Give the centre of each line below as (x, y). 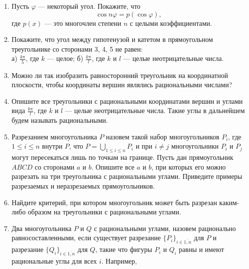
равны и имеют (201, 249)
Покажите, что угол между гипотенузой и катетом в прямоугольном (112, 39)
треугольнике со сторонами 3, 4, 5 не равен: (77, 48)
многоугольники (195, 146)
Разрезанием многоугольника (54, 136)
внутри (52, 146)
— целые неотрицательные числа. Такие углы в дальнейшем (155, 110)
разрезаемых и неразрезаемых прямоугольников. (83, 186)
